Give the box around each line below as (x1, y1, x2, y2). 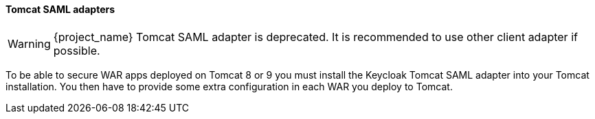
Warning (8, 36, 51, 51)
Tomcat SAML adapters (5, 3, 115, 15)
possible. (53, 43, 100, 57)
